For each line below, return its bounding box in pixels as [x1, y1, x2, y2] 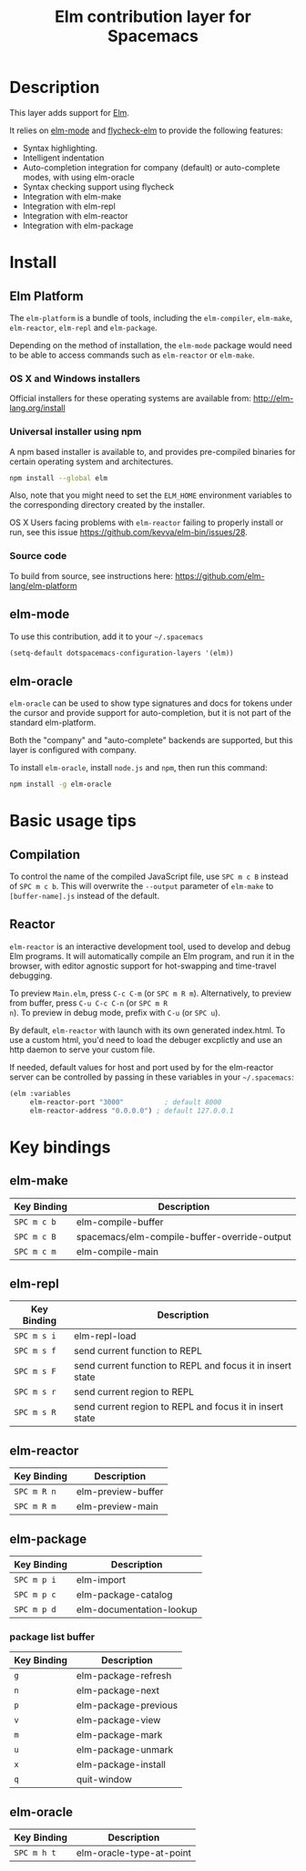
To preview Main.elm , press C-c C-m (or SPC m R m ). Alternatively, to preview [9, 987, 292, 998]
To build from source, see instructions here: [9, 570, 173, 581]
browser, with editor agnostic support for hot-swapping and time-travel [9, 960, 277, 971]
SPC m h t [14, 1848, 56, 1858]
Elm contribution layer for [54, 6, 252, 27]
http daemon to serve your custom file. [9, 1044, 156, 1055]
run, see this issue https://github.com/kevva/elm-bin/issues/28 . [9, 527, 248, 538]
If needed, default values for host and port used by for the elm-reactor [9, 1061, 274, 1072]
